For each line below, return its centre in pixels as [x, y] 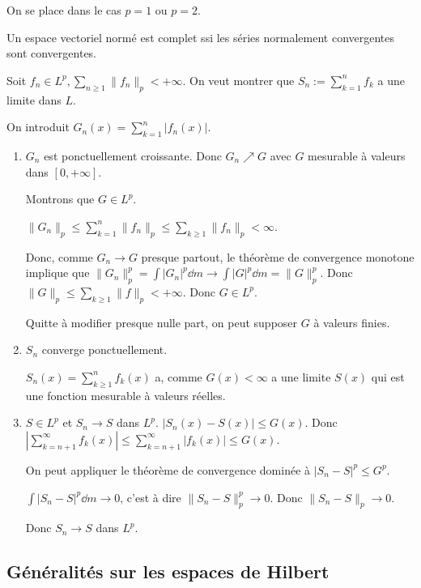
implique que [57, 273]
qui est [388, 376]
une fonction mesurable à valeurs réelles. [125, 395]
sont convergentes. [52, 53]
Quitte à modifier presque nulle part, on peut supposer [162, 322]
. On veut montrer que [238, 80]
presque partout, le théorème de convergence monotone [278, 256]
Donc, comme [59, 256]
